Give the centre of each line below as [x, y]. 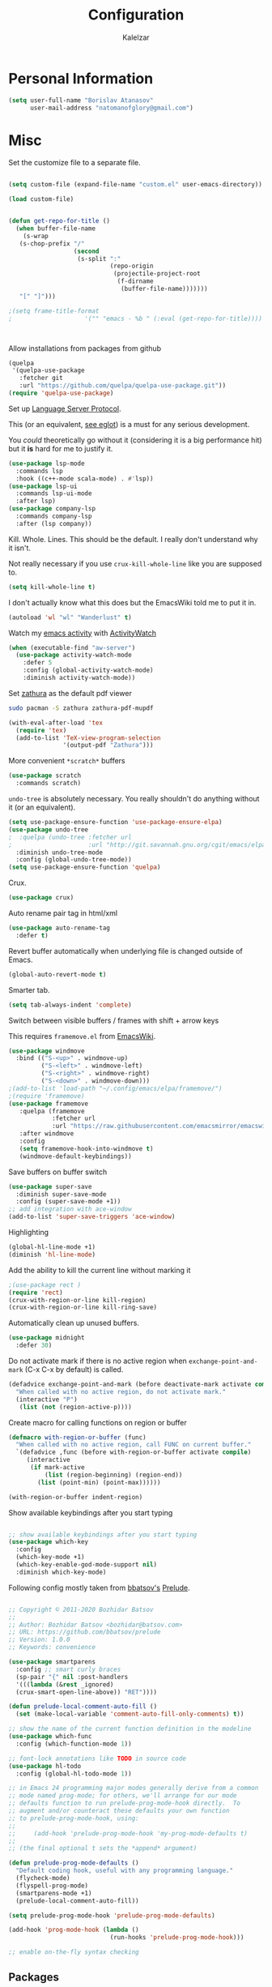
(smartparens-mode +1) [54, 1893]
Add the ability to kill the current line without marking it [100, 1270]
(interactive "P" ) [47, 1399]
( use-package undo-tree [49, 829]
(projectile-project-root [157, 274]
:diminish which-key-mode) [61, 1572]
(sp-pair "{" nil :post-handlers [72, 1677]
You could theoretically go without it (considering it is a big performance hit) [135, 440]
